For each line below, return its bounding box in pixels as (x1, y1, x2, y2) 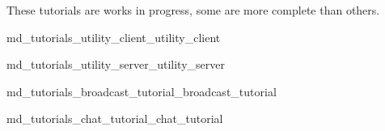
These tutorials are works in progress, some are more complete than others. (6, 2, 380, 18)
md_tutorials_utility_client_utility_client (6, 28, 221, 45)
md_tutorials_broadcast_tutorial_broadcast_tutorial (6, 82, 277, 99)
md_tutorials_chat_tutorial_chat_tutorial (6, 110, 223, 127)
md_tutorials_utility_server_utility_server (6, 56, 225, 73)
